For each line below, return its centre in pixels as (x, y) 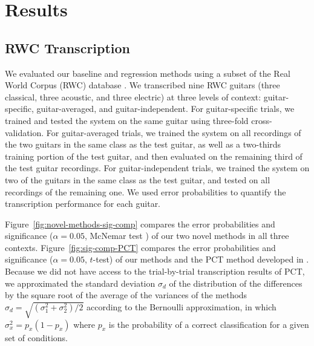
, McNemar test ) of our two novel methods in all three (187, 236)
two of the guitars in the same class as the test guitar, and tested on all (138, 179)
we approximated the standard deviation (80, 283)
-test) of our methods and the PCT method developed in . (201, 259)
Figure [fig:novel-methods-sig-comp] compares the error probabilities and (140, 224)
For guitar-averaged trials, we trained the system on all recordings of (174, 132)
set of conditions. (36, 337)
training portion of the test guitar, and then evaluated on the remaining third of (154, 156)
